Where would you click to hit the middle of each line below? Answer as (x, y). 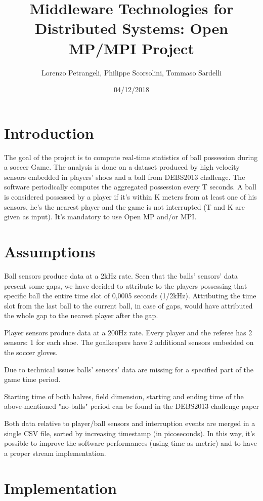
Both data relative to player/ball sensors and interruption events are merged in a (130, 423)
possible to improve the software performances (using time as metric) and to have (130, 443)
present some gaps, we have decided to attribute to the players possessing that (126, 285)
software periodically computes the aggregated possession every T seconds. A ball (130, 187)
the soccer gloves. (31, 352)
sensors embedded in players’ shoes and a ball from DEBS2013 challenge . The (125, 177)
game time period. (32, 379)
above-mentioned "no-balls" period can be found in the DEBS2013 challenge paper (131, 406)
